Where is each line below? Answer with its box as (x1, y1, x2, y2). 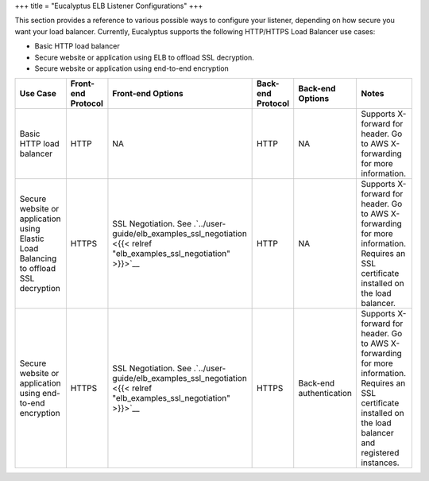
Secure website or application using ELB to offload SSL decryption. (34, 52, 254, 62)
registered (361, 448, 400, 459)
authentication (298, 388, 353, 399)
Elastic (19, 233, 44, 244)
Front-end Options (112, 88, 184, 99)
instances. (361, 457, 400, 468)
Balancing (19, 253, 57, 264)
